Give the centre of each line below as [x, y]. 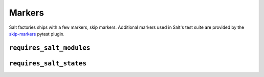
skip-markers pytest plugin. [37, 34]
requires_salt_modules [50, 48]
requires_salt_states [48, 63]
